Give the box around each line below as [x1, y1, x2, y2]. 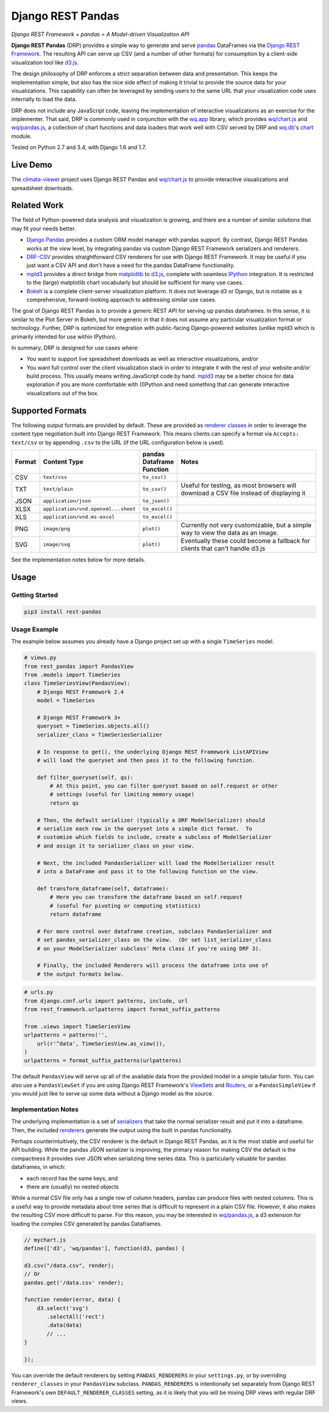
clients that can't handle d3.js [180, 544, 266, 552]
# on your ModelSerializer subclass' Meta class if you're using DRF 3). [37, 945, 262, 952]
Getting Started [11, 590, 58, 599]
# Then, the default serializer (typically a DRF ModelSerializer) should [37, 816, 265, 824]
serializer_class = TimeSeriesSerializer [37, 731, 163, 738]
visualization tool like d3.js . [11, 59, 79, 66]
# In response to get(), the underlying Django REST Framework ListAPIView [37, 748, 269, 755]
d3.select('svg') [37, 1304, 89, 1312]
